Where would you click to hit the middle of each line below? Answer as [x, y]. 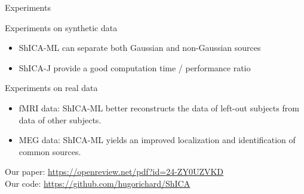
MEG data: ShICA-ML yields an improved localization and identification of [157, 140]
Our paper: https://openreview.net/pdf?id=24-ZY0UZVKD [114, 172]
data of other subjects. [60, 119]
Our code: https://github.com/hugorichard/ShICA [98, 183]
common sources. [50, 151]
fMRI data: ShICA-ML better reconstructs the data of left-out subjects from [159, 107]
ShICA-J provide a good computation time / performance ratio [135, 67]
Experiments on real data [51, 88]
